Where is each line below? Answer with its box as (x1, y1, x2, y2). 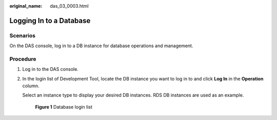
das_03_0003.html (50, 3, 89, 9)
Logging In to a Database (9, 16, 91, 25)
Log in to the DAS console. (22, 66, 79, 72)
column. (22, 83, 39, 89)
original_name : (9, 3, 43, 9)
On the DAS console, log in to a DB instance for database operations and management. (9, 43, 193, 49)
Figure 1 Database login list (35, 104, 92, 110)
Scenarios (9, 32, 36, 39)
